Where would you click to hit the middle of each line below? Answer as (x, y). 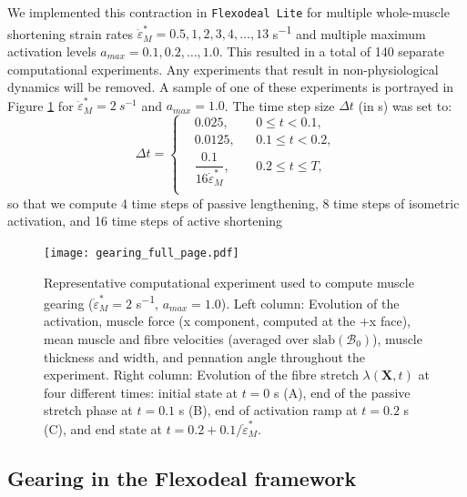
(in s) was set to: (405, 105)
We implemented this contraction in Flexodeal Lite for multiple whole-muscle (228, 12)
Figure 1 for (41, 105)
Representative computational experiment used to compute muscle (229, 282)
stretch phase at (88, 410)
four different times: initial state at (141, 392)
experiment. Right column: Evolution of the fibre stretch (201, 375)
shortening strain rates (71, 33)
